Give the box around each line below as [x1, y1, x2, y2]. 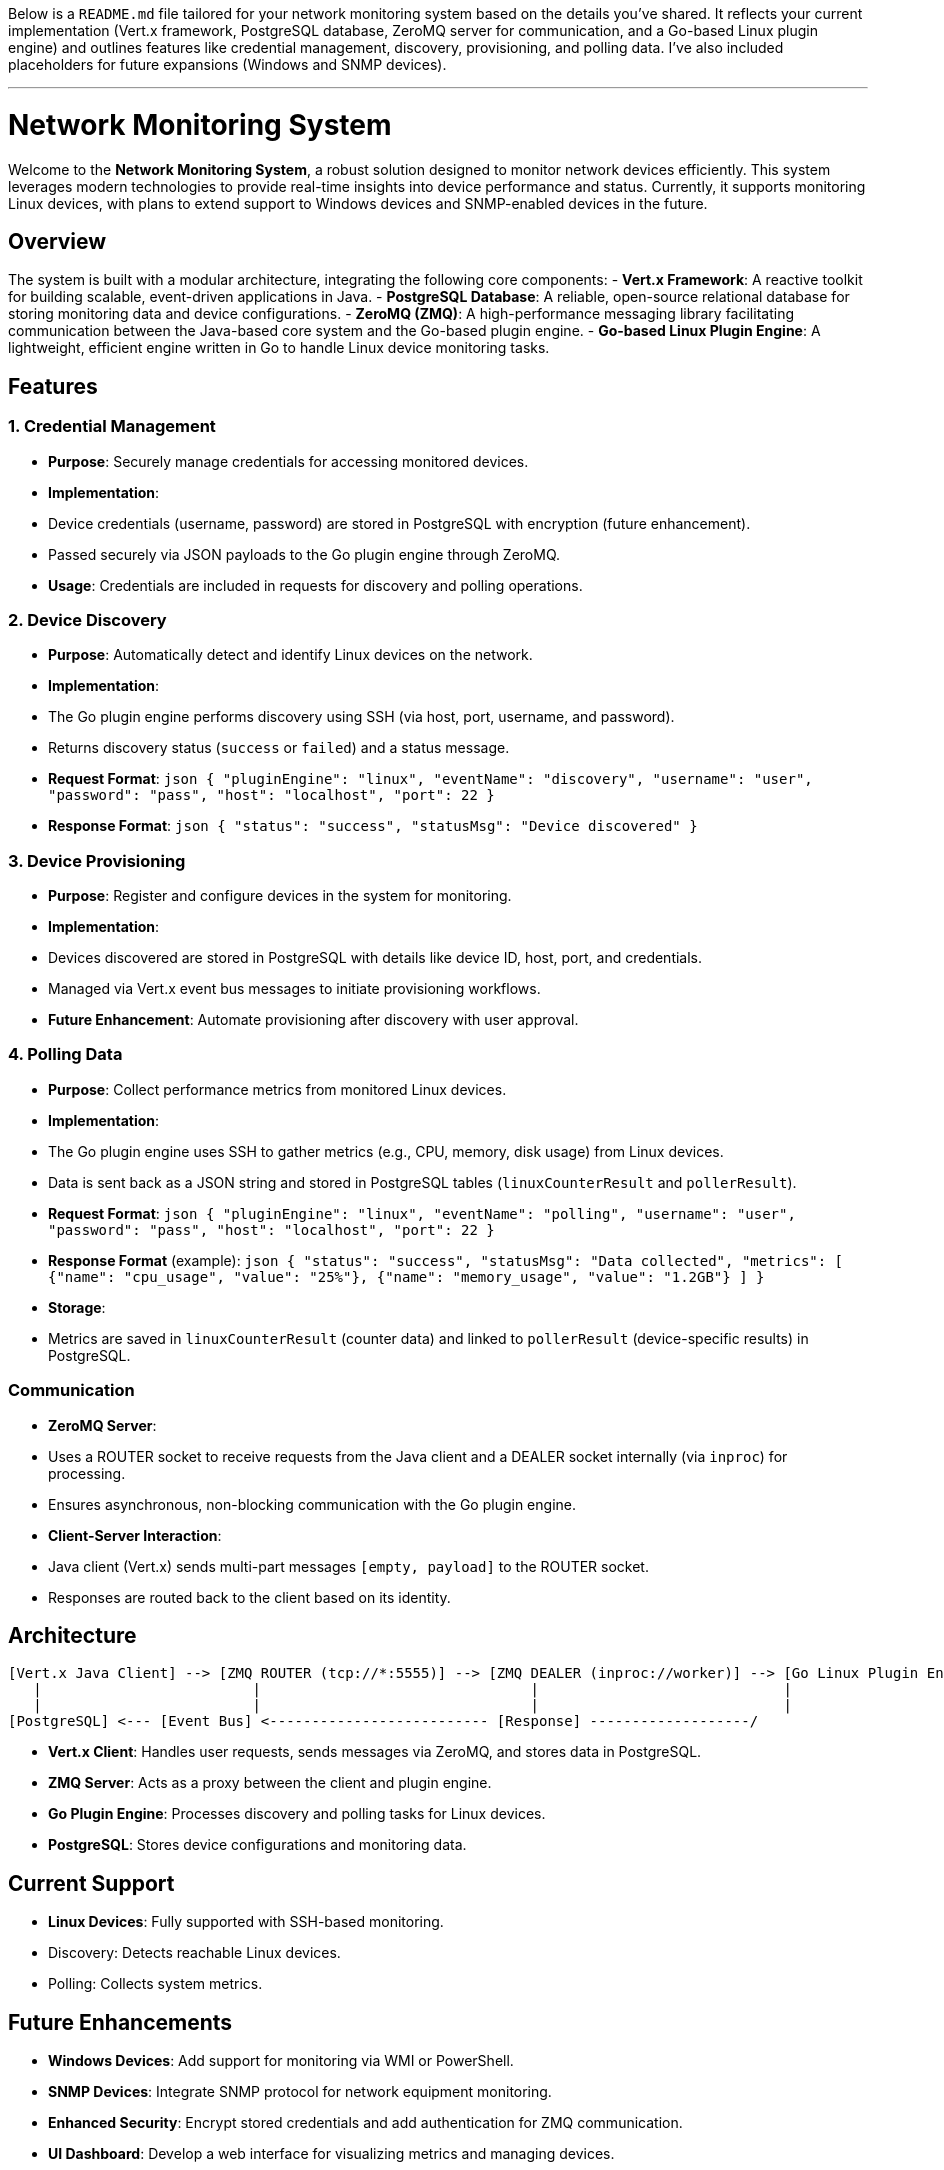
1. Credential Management [8, 416, 216, 437]
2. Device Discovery [8, 609, 167, 630]
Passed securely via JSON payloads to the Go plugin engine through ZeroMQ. [48, 545, 561, 563]
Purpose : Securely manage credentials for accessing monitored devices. [48, 452, 529, 470]
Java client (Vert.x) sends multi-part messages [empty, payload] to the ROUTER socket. [48, 1557, 649, 1575]
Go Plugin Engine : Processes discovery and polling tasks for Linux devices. [48, 1805, 546, 1823]
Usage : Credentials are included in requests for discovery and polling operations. [48, 576, 583, 594]
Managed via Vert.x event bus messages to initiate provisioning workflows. [48, 980, 541, 998]
